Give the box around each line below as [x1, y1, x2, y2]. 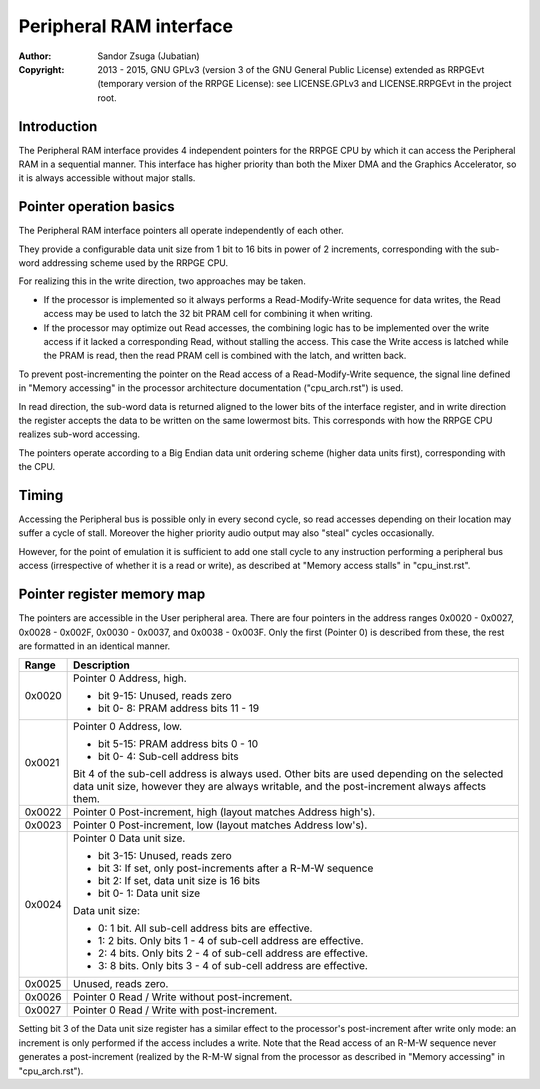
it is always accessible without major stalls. [18, 172, 196, 184]
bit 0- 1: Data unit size [98, 886, 201, 900]
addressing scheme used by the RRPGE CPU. [41, 257, 229, 269]
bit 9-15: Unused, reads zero [98, 689, 232, 703]
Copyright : [18, 63, 65, 75]
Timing [18, 486, 64, 504]
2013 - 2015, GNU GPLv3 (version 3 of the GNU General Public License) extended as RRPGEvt [97, 63, 485, 75]
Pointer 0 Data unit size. [73, 831, 186, 845]
